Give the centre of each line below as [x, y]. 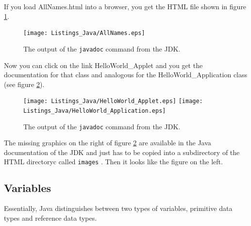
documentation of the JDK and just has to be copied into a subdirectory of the [122, 152]
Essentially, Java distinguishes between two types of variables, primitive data [118, 208]
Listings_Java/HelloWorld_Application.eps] [95, 111]
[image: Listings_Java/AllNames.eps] [84, 33]
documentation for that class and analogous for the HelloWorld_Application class [126, 75]
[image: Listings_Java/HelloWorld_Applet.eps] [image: [113, 101]
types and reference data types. [50, 217]
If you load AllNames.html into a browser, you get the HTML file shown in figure [125, 6]
